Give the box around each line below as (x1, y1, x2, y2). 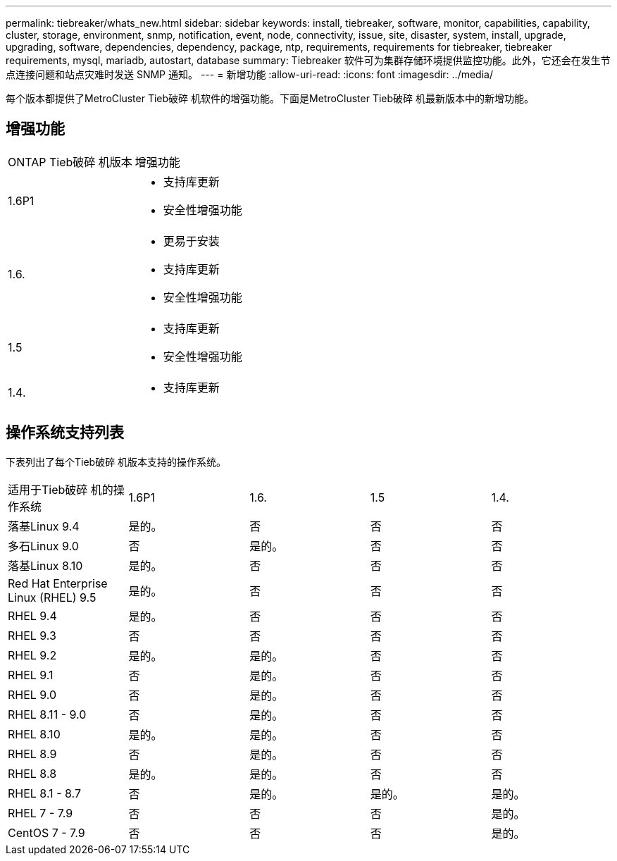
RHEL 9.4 (8, 608, 57, 623)
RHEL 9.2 (8, 648, 57, 662)
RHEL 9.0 (8, 687, 57, 702)
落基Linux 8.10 (8, 558, 83, 573)
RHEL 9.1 (8, 667, 54, 682)
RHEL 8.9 (8, 746, 57, 761)
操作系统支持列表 (6, 423, 124, 442)
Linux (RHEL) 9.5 (8, 590, 96, 605)
